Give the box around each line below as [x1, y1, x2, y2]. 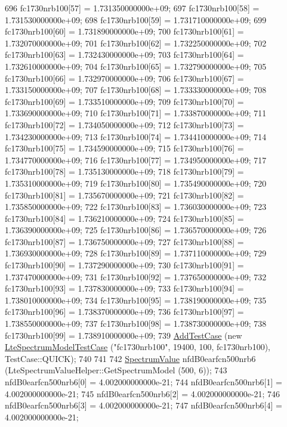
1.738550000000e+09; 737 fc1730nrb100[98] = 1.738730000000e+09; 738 [5, 317, 267, 330]
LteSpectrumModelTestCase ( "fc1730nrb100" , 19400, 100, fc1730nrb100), [5, 341, 270, 353]
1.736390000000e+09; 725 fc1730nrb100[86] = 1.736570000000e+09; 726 [5, 224, 267, 236]
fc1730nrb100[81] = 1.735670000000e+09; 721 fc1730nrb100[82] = [5, 188, 244, 201]
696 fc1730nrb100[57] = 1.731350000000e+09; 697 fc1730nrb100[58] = [5, 2, 260, 14]
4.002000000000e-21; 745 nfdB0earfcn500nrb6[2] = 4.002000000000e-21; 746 [5, 387, 280, 400]
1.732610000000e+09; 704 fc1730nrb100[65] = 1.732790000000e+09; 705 [5, 60, 267, 72]
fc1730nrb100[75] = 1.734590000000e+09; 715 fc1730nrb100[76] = [5, 142, 244, 154]
